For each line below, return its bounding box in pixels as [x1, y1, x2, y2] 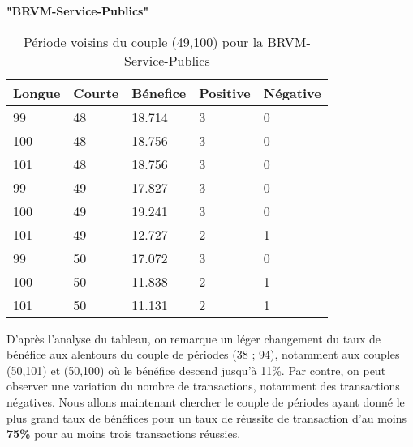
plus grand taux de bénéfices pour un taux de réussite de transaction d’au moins [6, 409, 407, 426]
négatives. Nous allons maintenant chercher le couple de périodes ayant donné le [6, 393, 405, 410]
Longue [13, 83, 61, 102]
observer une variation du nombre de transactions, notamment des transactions [6, 377, 400, 394]
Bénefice [131, 83, 187, 102]
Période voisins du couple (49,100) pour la [23, 32, 264, 51]
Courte [73, 83, 119, 102]
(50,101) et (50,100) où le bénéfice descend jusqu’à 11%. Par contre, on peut [6, 361, 386, 378]
